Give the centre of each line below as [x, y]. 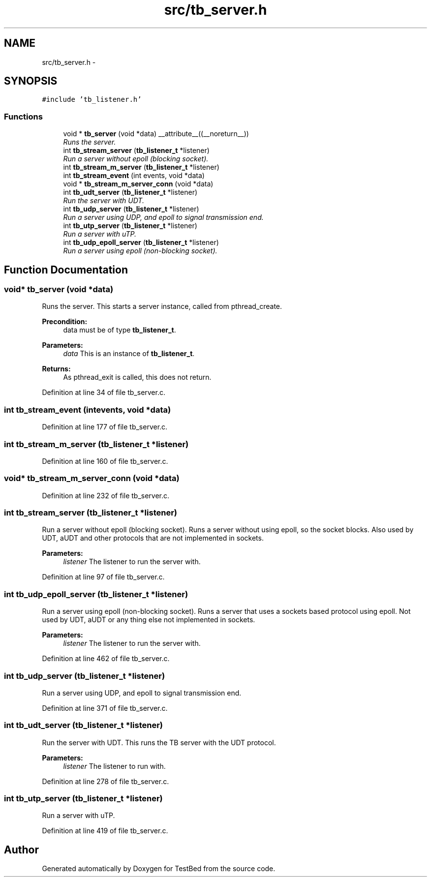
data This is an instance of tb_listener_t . [129, 354]
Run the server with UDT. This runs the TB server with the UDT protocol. [159, 742]
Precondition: [65, 322]
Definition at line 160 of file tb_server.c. [105, 461]
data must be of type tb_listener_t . [120, 330]
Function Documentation [66, 270]
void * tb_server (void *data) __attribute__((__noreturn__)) [156, 134]
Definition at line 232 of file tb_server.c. [106, 495]
